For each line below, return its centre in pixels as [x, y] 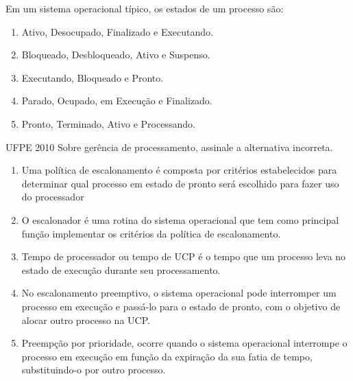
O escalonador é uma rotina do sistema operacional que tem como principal [180, 219]
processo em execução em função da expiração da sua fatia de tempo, [167, 356]
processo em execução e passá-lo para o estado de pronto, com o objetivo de [181, 306]
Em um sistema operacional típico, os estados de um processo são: [145, 8]
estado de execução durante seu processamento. [121, 269]
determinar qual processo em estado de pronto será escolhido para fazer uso [180, 183]
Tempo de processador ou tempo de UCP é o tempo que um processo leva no [184, 256]
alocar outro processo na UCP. [86, 320]
